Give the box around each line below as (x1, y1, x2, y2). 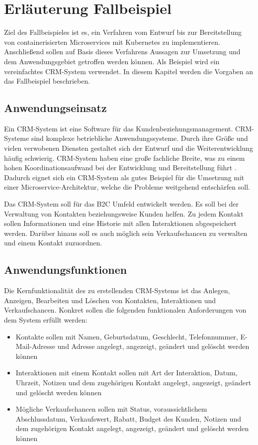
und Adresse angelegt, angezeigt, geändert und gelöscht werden (57, 341, 250, 351)
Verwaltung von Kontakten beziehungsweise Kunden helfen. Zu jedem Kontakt (4, 208, 244, 219)
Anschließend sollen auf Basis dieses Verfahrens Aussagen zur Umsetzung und (4, 46, 241, 57)
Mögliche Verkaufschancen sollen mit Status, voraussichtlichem (15, 404, 207, 414)
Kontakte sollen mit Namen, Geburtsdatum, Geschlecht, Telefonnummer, (15, 331, 238, 341)
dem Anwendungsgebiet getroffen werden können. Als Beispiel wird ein (4, 56, 220, 66)
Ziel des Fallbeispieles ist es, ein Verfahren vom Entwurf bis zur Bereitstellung (4, 27, 242, 37)
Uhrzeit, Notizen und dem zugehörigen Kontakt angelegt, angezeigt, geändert (15, 377, 252, 387)
